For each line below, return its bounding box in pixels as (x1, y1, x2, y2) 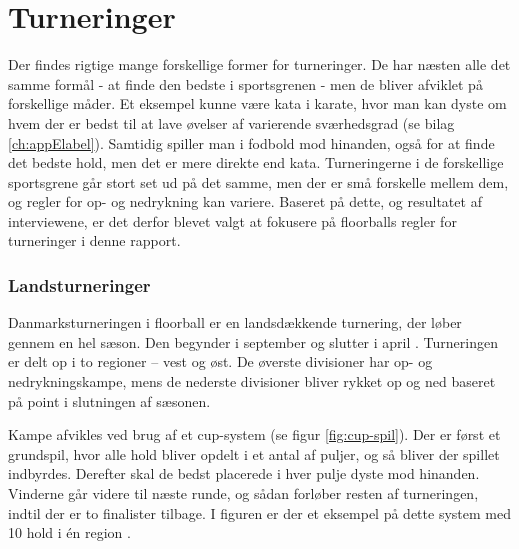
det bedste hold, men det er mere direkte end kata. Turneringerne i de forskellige (8, 152, 504, 173)
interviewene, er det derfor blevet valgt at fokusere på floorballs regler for (8, 210, 457, 231)
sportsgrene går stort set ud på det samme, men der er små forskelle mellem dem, (8, 171, 509, 192)
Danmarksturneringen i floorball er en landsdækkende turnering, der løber (8, 312, 462, 333)
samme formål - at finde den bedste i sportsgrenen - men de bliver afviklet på (8, 73, 483, 94)
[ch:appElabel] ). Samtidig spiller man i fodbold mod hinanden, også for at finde (8, 132, 495, 153)
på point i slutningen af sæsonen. (8, 390, 211, 411)
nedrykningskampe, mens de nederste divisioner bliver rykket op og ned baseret (8, 371, 496, 392)
